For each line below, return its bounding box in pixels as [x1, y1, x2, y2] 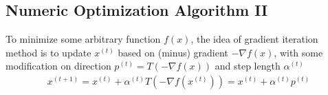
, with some [274, 45, 323, 59]
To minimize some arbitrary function [6, 32, 161, 46]
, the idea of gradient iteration [190, 32, 318, 46]
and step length [215, 59, 281, 73]
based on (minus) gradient [118, 45, 228, 59]
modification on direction [6, 59, 111, 73]
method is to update [6, 45, 91, 59]
